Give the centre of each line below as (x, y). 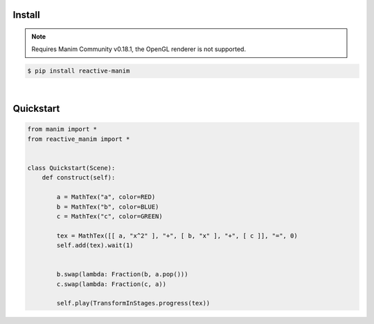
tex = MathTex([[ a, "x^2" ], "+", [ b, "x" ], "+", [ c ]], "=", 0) (177, 236)
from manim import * (62, 129)
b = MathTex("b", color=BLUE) (108, 207)
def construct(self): (79, 178)
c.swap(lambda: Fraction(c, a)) (111, 284)
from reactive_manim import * (79, 139)
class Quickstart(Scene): (71, 168)
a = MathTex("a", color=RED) (106, 197)
